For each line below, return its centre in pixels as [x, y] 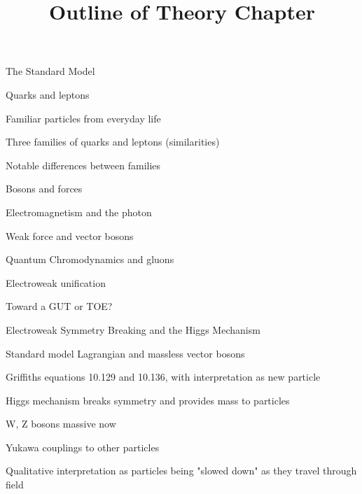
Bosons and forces [44, 189]
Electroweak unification [56, 282]
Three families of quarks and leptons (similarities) [113, 142]
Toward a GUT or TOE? [59, 306]
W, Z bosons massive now [61, 424]
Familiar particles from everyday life [83, 118]
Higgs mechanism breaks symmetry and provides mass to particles [148, 400]
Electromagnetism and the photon [79, 212]
